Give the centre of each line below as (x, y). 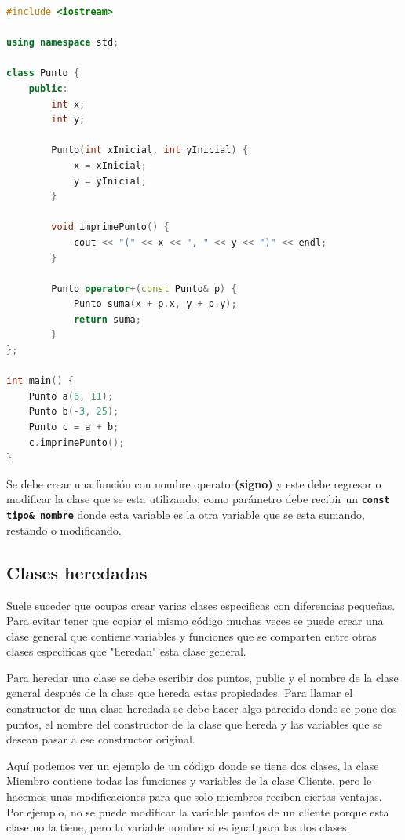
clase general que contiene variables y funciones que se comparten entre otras (192, 635)
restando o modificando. (64, 530)
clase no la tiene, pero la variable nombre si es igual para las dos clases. (178, 827)
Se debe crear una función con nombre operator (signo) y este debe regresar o (194, 483)
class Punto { (43, 73)
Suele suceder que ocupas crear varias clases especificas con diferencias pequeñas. (201, 605)
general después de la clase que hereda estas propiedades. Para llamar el (180, 693)
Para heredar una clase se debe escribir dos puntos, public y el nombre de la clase (202, 677)
